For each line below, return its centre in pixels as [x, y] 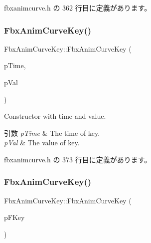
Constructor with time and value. [55, 116]
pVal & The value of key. [42, 143]
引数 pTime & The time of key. [52, 133]
